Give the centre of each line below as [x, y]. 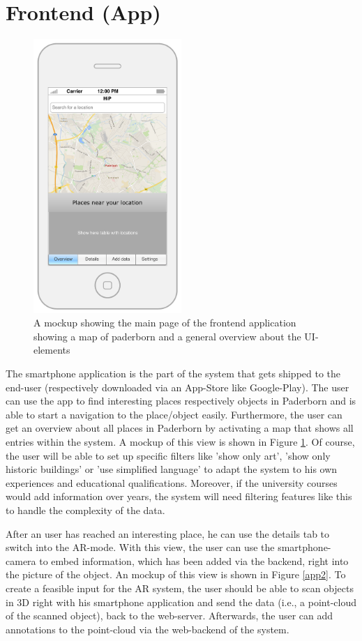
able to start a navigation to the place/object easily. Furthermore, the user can [174, 414]
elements [52, 350]
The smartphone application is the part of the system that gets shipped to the [173, 374]
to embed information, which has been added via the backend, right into [194, 560]
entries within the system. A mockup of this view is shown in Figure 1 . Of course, [180, 442]
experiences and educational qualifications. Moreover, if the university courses [172, 482]
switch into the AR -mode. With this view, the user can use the [140, 547]
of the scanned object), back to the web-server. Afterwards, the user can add [169, 616]
